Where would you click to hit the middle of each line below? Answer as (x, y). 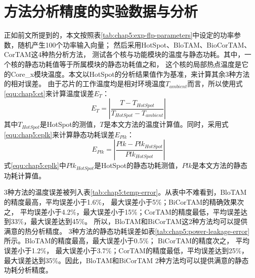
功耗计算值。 (25, 175)
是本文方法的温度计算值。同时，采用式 (166, 124)
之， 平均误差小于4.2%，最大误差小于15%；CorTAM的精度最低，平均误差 (122, 211)
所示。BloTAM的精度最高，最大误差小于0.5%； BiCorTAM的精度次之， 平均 (127, 241)
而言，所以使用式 (215, 83)
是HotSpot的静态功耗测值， (138, 165)
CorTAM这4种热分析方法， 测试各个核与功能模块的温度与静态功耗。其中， (124, 54)
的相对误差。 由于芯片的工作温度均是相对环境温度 (85, 83)
